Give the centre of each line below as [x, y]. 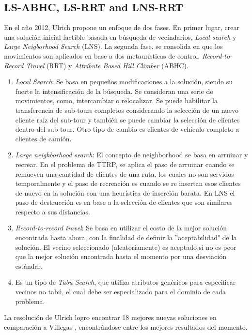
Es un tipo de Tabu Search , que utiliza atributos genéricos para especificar [126, 282]
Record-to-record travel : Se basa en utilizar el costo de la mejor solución [121, 228]
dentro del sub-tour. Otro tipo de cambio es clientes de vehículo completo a [127, 129]
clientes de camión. [43, 138]
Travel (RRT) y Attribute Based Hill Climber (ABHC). [107, 65]
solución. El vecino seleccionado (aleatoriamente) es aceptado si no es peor [126, 247]
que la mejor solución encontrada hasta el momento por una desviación [121, 256]
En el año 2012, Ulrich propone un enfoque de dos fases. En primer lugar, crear [122, 27]
